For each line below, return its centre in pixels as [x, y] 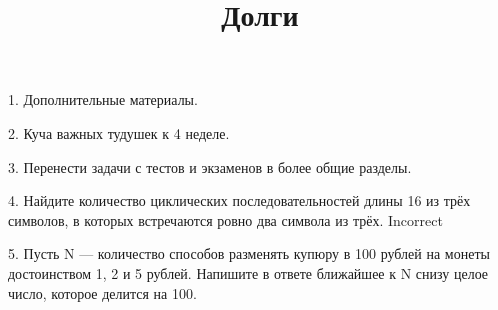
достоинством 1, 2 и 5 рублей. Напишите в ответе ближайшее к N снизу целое [248, 272]
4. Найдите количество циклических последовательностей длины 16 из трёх [239, 200]
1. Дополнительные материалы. [103, 99]
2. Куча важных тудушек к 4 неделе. [119, 132]
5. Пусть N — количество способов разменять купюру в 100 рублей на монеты [249, 253]
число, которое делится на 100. [102, 292]
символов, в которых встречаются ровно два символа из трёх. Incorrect [225, 219]
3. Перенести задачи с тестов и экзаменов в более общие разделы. [210, 166]
